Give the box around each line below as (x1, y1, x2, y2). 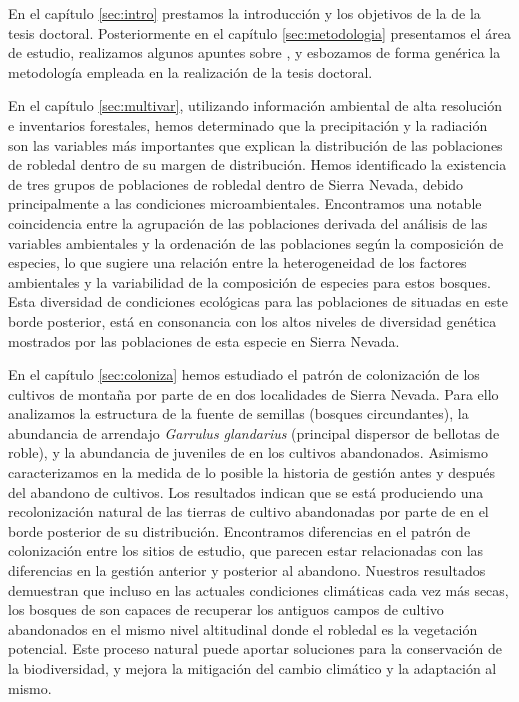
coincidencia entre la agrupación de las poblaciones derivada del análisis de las (8, 212, 488, 233)
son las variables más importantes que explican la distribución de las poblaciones (8, 134, 503, 155)
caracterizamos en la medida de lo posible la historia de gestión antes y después (8, 462, 496, 483)
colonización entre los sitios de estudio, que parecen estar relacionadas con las (8, 540, 484, 561)
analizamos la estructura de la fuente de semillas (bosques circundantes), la (8, 403, 469, 424)
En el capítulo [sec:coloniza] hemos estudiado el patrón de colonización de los (8, 364, 480, 385)
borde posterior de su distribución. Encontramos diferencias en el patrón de (8, 520, 471, 541)
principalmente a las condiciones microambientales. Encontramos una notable (8, 193, 482, 214)
